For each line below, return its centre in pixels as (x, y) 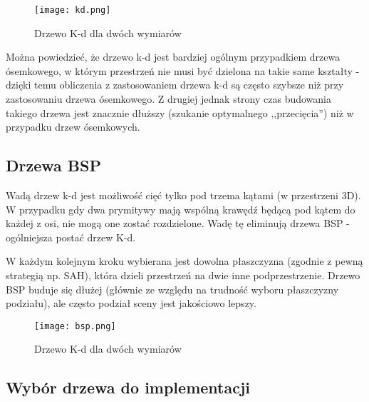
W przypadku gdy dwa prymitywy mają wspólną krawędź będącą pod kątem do (181, 209)
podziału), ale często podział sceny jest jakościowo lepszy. (131, 303)
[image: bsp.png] (75, 326)
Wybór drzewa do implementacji (128, 387)
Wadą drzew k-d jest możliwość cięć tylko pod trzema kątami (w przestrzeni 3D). (183, 195)
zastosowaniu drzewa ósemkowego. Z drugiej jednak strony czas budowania (169, 99)
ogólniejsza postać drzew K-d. (71, 237)
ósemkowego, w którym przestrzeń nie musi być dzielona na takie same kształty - (183, 70)
